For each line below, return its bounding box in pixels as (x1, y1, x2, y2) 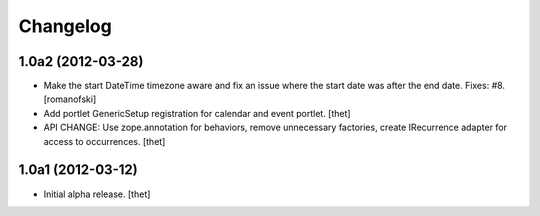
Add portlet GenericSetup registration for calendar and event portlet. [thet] (43, 107, 351, 119)
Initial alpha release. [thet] (43, 188, 151, 200)
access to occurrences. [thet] (43, 135, 166, 147)
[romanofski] (43, 93, 97, 105)
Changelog (18, 15, 112, 37)
